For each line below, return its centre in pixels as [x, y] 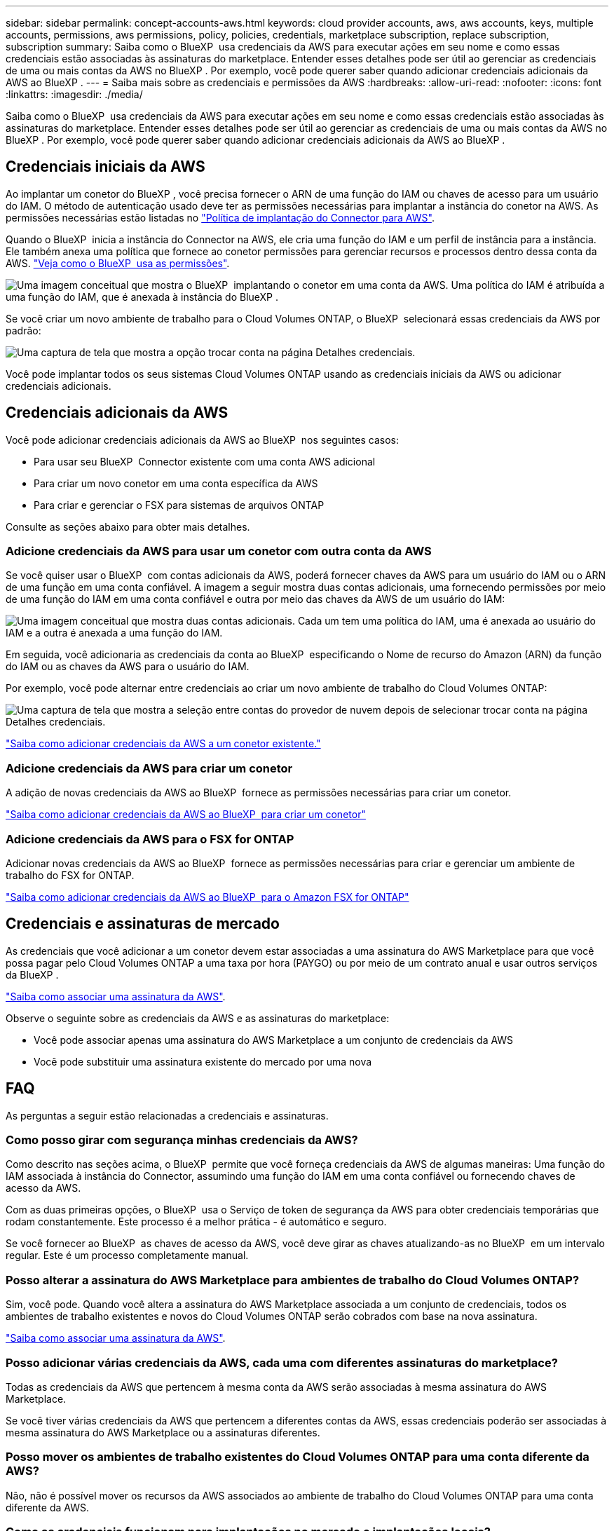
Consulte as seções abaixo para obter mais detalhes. [128, 526]
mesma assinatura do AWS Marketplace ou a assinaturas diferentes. [163, 1432]
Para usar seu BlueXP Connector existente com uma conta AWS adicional [205, 461]
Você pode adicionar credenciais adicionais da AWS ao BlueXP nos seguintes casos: [202, 440]
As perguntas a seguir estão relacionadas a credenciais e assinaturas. [167, 1115]
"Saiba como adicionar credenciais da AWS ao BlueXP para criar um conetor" [186, 815]
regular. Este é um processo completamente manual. [127, 1256]
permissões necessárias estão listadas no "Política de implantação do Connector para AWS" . [220, 217]
